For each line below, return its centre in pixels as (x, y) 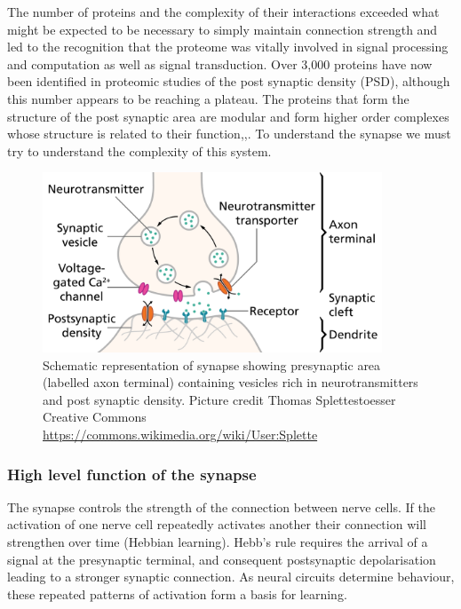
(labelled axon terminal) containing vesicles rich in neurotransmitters (230, 382)
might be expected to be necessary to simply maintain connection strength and (223, 29)
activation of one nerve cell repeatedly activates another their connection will (217, 524)
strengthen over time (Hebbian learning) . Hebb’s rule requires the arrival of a (218, 542)
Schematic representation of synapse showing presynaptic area (212, 364)
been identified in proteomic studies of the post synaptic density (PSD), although (229, 81)
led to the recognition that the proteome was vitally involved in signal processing (228, 47)
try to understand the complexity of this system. (139, 150)
